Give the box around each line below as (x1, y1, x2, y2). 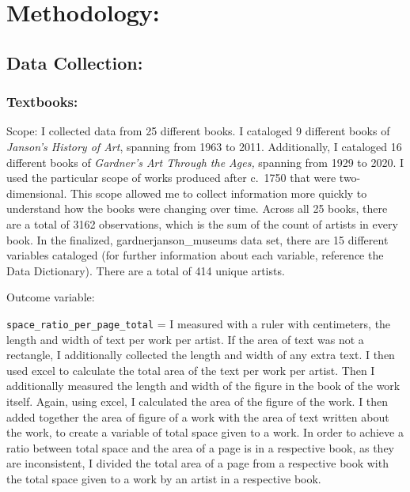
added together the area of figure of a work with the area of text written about (6, 408, 389, 425)
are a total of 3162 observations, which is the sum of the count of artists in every (6, 215, 398, 232)
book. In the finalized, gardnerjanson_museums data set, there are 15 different (6, 231, 389, 248)
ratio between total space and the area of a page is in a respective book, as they (6, 439, 394, 456)
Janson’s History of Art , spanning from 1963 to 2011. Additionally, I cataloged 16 (6, 138, 402, 154)
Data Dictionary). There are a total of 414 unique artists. (6, 262, 285, 278)
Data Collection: (6, 50, 143, 74)
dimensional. (6, 184, 67, 201)
